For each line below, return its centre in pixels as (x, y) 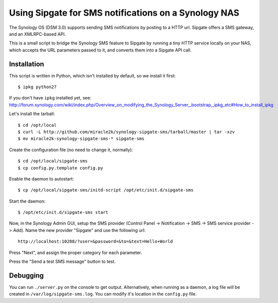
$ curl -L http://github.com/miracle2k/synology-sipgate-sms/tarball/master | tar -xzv (126, 132)
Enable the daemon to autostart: (41, 179)
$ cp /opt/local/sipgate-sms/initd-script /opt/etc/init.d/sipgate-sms (106, 190)
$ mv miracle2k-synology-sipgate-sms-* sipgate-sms (81, 139)
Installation (26, 64)
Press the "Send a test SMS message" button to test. (63, 261)
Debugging (26, 275)
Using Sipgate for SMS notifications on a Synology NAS (124, 13)
